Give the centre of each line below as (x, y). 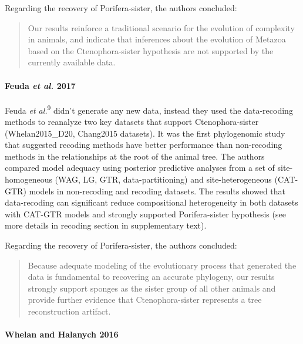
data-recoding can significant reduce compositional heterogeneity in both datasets (151, 202)
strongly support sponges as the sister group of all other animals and (152, 288)
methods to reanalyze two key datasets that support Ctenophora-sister (132, 122)
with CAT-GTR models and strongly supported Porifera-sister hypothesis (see (145, 214)
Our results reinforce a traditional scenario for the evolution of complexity (161, 27)
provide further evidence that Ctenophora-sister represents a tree (145, 300)
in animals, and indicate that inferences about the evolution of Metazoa (157, 39)
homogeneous (28, 179)
